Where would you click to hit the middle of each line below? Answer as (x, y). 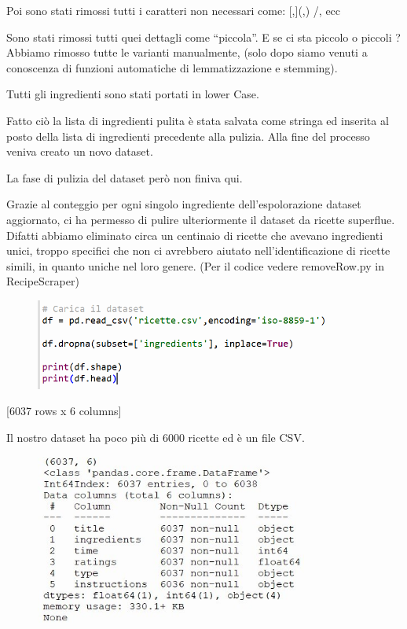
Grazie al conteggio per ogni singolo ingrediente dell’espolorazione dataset (184, 204)
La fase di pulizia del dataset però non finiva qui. (125, 177)
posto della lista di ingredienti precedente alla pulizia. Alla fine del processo (188, 136)
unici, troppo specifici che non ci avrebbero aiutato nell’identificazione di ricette (198, 250)
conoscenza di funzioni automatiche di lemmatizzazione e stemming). (172, 67)
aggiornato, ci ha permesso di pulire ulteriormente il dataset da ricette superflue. (201, 219)
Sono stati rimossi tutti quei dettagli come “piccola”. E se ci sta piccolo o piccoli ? (203, 37)
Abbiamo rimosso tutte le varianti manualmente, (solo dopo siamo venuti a (187, 52)
